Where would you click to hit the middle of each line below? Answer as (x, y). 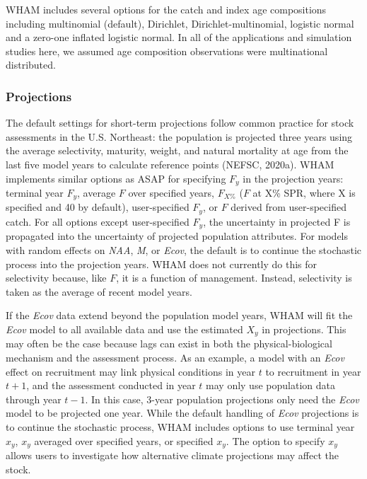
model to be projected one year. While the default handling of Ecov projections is (182, 413)
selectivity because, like (56, 278)
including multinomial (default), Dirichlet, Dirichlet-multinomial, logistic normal (180, 23)
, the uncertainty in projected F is (277, 221)
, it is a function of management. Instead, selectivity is (234, 278)
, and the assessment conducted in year (111, 385)
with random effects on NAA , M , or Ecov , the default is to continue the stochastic (184, 249)
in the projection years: (293, 178)
